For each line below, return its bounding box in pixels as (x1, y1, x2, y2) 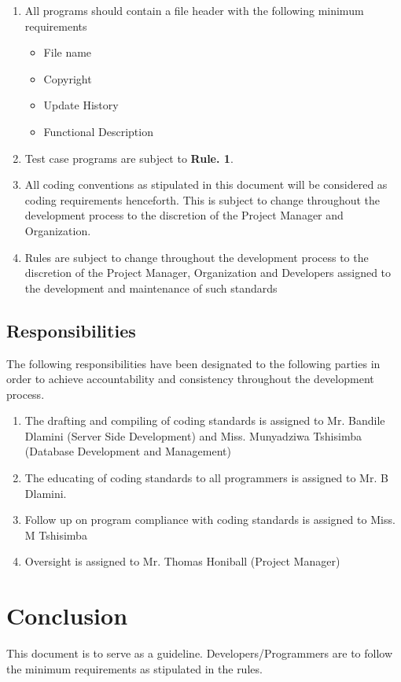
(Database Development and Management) (24, 443, 231, 459)
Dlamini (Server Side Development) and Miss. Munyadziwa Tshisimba (24, 427, 362, 444)
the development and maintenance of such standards (24, 279, 278, 296)
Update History (43, 97, 119, 113)
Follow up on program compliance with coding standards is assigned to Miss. (24, 511, 395, 528)
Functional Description (43, 123, 153, 139)
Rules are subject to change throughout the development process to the (24, 249, 369, 265)
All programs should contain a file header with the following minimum (24, 2, 364, 18)
